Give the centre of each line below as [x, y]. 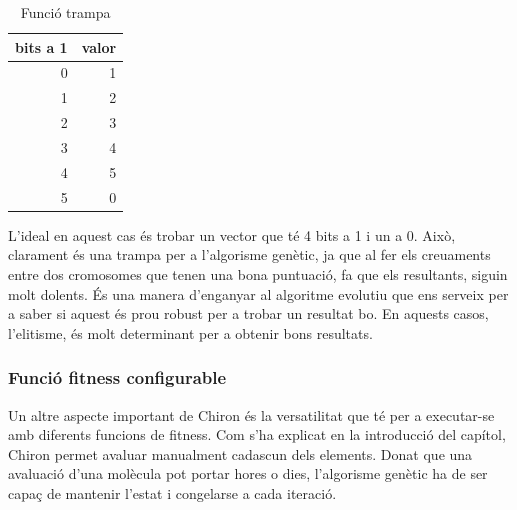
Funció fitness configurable [117, 377]
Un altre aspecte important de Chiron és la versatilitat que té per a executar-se [251, 414]
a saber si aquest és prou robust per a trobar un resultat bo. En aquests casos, [248, 313]
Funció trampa [65, 12]
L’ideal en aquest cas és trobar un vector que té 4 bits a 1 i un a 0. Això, [232, 234]
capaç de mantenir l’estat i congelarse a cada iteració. [172, 492]
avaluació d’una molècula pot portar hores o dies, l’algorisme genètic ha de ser [248, 473]
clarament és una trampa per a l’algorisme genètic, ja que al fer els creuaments [249, 254]
